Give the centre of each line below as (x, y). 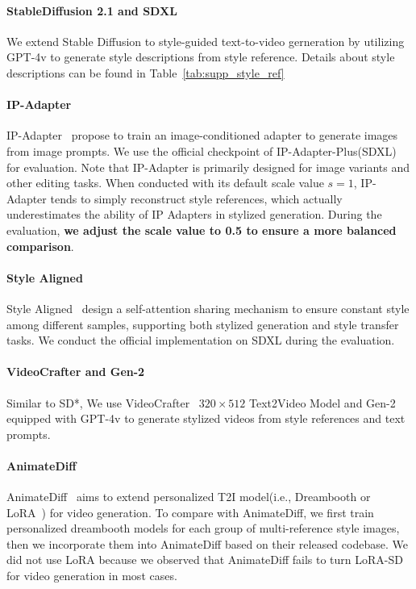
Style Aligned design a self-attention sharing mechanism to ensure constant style (208, 308)
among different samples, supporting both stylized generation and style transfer (203, 324)
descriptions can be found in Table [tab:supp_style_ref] (146, 72)
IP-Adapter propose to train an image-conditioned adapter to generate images (202, 135)
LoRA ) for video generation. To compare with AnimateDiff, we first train (190, 512)
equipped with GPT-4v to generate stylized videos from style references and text (206, 418)
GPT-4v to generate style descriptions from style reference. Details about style (201, 57)
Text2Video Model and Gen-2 (322, 402)
